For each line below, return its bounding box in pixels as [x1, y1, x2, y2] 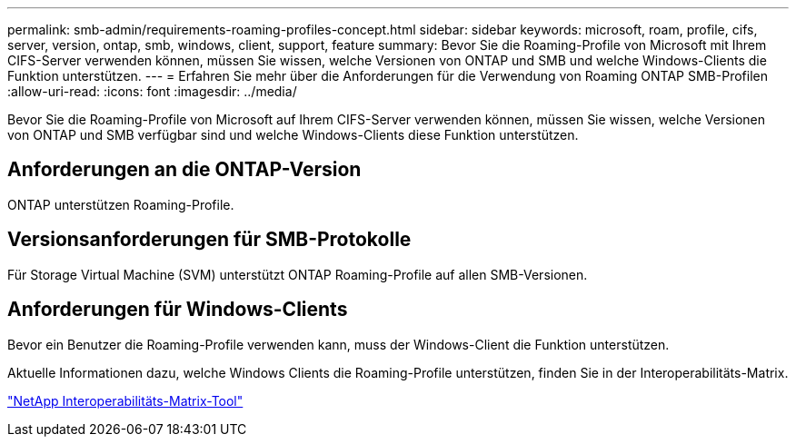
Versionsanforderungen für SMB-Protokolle [7, 228, 412, 252]
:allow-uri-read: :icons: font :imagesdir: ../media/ [7, 84, 297, 99]
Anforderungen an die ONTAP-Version [7, 158, 362, 182]
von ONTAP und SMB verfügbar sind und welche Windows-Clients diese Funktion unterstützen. [7, 127, 579, 143]
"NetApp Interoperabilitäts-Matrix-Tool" [7, 392, 244, 409]
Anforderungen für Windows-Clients [7, 298, 348, 321]
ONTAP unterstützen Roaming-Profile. [7, 196, 234, 212]
